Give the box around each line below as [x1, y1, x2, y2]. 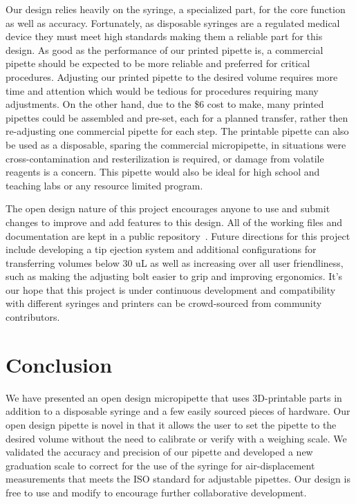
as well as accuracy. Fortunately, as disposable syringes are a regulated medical [6, 15, 340, 30]
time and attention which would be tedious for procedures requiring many [6, 83, 319, 97]
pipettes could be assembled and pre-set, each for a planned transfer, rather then [6, 110, 348, 124]
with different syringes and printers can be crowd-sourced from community [6, 296, 322, 310]
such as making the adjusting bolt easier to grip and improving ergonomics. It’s [6, 269, 343, 283]
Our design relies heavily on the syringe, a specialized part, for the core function [6, 2, 346, 16]
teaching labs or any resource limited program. [6, 178, 203, 192]
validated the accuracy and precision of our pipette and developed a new [6, 445, 313, 459]
